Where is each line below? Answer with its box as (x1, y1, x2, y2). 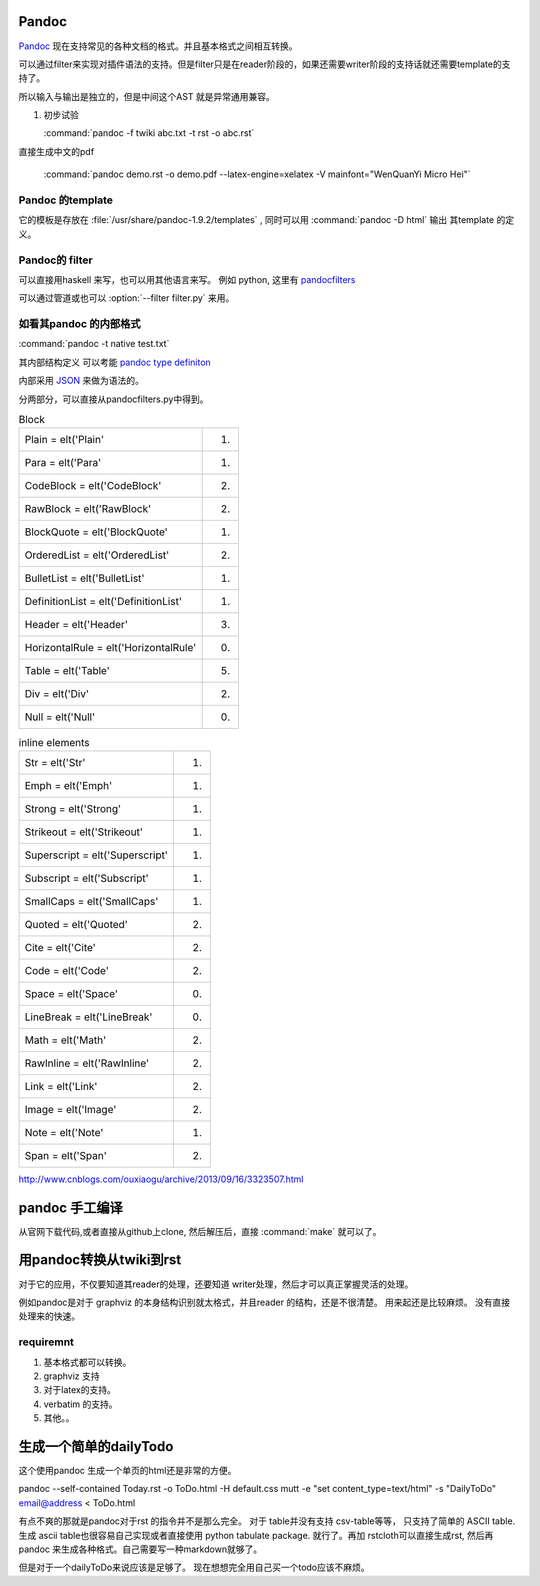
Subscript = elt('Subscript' (24, 871, 149, 885)
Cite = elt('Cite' (24, 940, 97, 954)
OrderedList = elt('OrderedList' (24, 548, 170, 562)
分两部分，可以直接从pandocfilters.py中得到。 (18, 393, 209, 405)
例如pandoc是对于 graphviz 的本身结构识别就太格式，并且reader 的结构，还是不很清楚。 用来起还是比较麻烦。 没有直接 (18, 1296, 511, 1308)
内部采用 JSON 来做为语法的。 (18, 375, 145, 387)
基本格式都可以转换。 (43, 1356, 132, 1368)
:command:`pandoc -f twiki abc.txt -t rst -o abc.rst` (43, 127, 255, 139)
